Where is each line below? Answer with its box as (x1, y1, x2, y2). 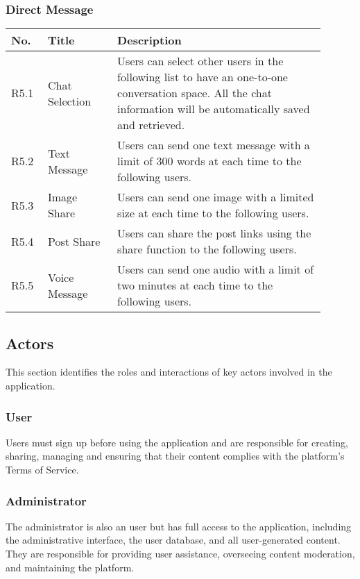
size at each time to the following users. (117, 205, 309, 221)
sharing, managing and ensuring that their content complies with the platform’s (6, 448, 345, 463)
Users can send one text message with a (117, 137, 310, 153)
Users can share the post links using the (117, 225, 311, 242)
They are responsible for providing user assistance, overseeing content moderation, (6, 546, 355, 561)
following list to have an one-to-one (117, 69, 288, 85)
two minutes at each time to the (117, 277, 273, 294)
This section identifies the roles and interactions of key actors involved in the (6, 364, 332, 379)
